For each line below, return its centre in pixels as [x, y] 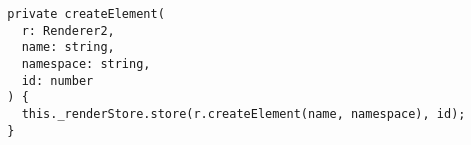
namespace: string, [86, 63]
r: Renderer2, [68, 30]
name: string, [68, 47]
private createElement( [86, 14]
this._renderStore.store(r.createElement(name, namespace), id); [243, 113]
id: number [57, 80]
